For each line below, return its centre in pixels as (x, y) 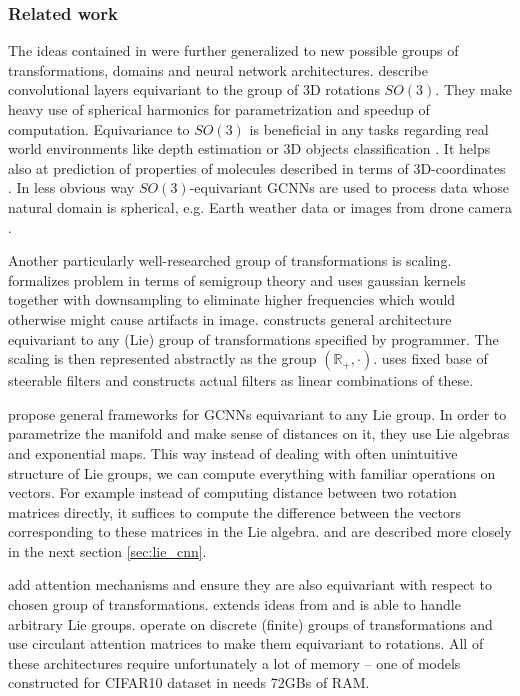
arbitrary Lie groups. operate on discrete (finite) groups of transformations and (250, 623)
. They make (473, 89)
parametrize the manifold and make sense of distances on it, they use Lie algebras (259, 433)
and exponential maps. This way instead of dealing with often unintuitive (233, 452)
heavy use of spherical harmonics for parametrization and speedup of (219, 109)
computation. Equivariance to (99, 128)
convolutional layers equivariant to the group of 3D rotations (194, 89)
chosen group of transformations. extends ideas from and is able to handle (234, 604)
